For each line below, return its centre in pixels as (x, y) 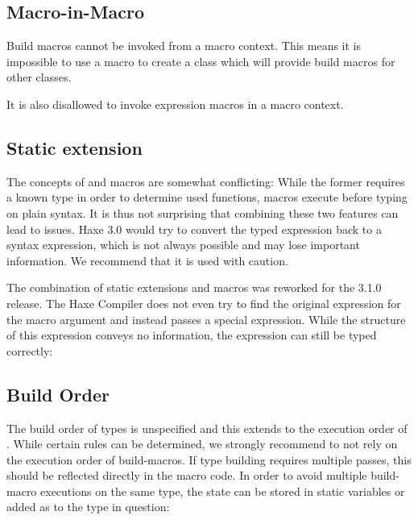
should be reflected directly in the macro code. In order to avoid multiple (187, 475)
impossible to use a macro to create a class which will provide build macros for (201, 61)
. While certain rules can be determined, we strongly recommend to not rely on (202, 444)
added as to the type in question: (88, 507)
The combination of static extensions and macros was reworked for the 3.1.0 (194, 287)
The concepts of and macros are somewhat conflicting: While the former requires (206, 181)
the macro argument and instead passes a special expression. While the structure (206, 319)
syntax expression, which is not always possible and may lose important (183, 245)
